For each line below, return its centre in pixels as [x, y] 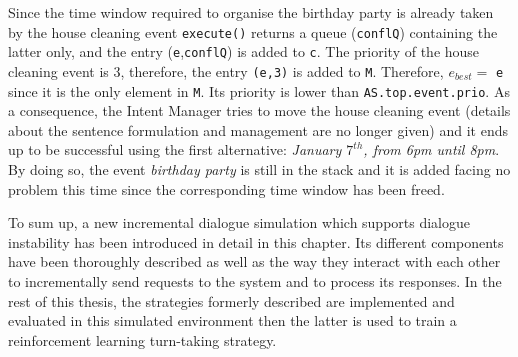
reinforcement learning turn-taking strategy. [142, 339]
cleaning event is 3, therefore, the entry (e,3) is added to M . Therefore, [226, 70]
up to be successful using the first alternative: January [175, 149]
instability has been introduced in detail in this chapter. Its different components [256, 241]
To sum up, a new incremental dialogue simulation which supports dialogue [239, 222]
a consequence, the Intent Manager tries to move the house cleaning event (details [259, 110]
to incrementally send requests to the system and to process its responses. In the [255, 280]
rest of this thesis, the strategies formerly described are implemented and [231, 300]
